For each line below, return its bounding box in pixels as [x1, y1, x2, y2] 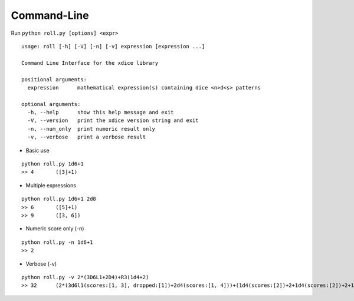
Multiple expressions [25, 181, 77, 188]
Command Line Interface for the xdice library [21, 59, 159, 66]
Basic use [25, 147, 50, 154]
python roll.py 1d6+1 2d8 [21, 196, 97, 203]
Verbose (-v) [25, 260, 57, 267]
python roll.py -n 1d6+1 [21, 239, 93, 246]
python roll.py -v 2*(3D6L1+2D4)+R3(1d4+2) [21, 274, 149, 280]
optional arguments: [21, 101, 81, 107]
